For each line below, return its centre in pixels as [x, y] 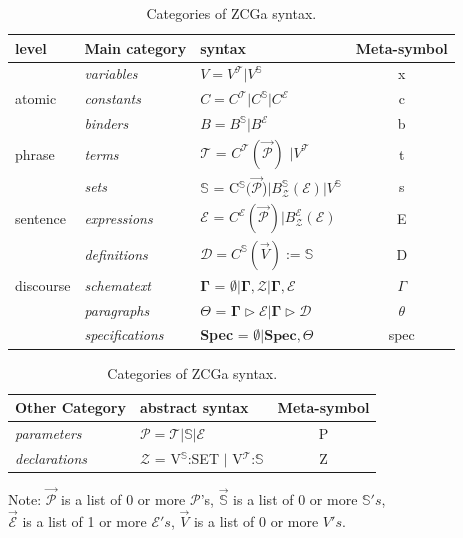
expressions [118, 217]
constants [112, 98]
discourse [43, 284]
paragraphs [117, 309]
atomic [36, 98]
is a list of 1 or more [84, 520]
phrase [35, 153]
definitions [116, 254]
